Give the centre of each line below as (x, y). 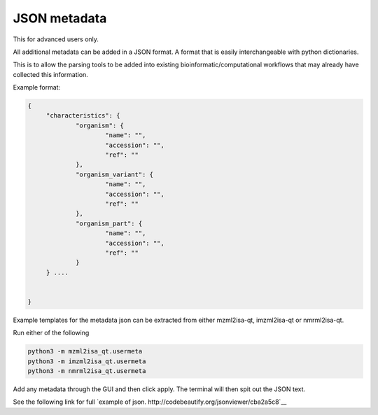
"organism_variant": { (115, 174)
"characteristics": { (83, 116)
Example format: (37, 87)
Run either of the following (51, 333)
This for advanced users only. (56, 39)
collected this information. (51, 74)
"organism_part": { (109, 223)
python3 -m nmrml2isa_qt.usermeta (87, 371)
